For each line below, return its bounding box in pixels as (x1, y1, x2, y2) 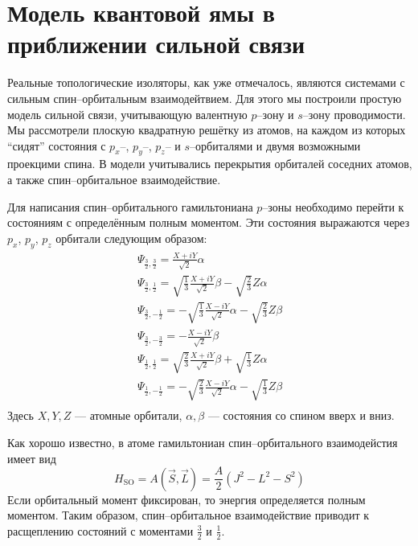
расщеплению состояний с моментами (7, 522, 194, 539)
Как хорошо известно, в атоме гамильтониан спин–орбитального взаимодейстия (7, 433, 398, 450)
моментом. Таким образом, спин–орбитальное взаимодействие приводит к (7, 507, 369, 523)
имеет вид (7, 450, 56, 466)
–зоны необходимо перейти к (262, 198, 404, 215)
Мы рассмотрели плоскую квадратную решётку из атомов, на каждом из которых (7, 121, 406, 138)
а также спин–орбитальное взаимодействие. (7, 171, 221, 188)
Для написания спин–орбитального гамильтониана (7, 198, 253, 215)
